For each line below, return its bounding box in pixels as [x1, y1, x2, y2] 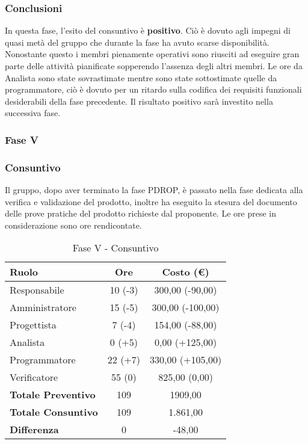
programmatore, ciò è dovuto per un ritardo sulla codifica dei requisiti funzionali [5, 83, 302, 96]
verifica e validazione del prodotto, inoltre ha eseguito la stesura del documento [5, 195, 297, 208]
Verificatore [10, 370, 58, 384]
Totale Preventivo [10, 387, 96, 402]
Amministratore [10, 300, 76, 315]
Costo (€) [162, 265, 209, 279]
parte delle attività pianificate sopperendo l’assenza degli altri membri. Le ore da [5, 60, 303, 72]
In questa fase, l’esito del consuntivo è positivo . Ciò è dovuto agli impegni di [5, 24, 291, 37]
